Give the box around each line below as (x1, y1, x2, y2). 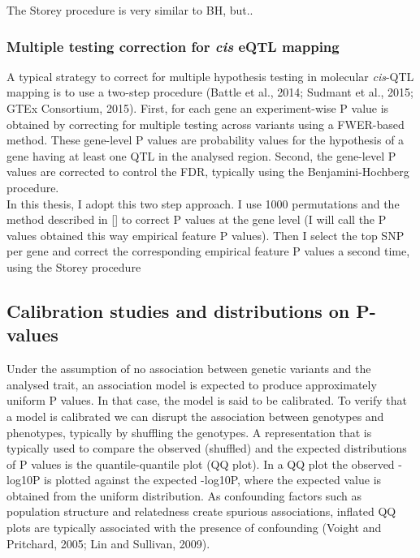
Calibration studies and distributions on (6, 298, 350, 323)
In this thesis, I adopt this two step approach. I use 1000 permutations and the (6, 195, 400, 212)
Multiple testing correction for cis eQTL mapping (6, 36, 340, 56)
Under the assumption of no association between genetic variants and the (6, 360, 371, 377)
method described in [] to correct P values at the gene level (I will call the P (6, 211, 387, 228)
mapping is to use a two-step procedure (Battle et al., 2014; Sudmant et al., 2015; (6, 84, 414, 101)
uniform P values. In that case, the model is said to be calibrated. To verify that (6, 392, 407, 409)
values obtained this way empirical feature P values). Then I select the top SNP (6, 226, 405, 243)
